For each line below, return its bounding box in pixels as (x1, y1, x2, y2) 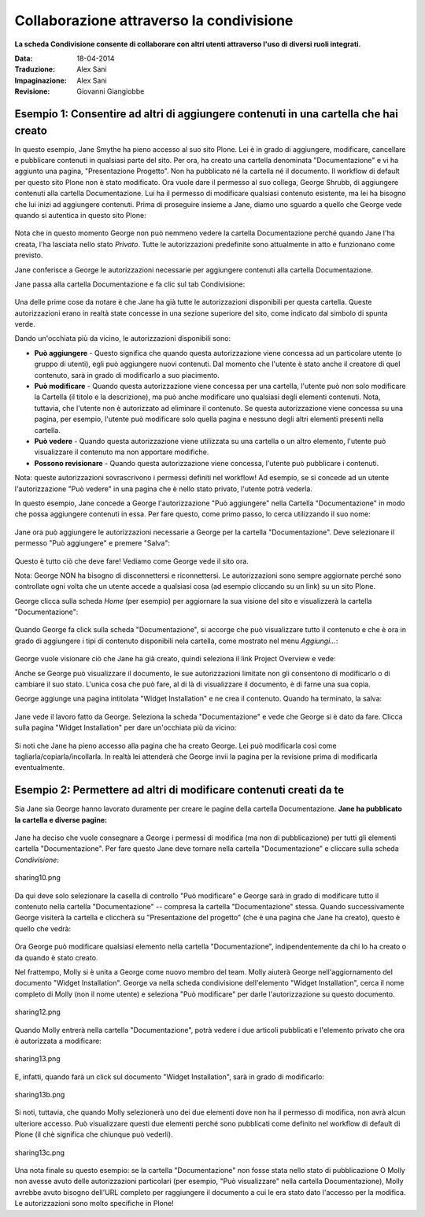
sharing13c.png (14, 1148, 65, 1157)
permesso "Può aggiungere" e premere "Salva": (14, 538, 171, 548)
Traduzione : (14, 65, 55, 74)
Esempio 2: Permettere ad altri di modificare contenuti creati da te (14, 783, 345, 797)
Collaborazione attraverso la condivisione (14, 12, 294, 29)
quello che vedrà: (14, 923, 71, 933)
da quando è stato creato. (14, 953, 98, 962)
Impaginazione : (14, 76, 67, 85)
